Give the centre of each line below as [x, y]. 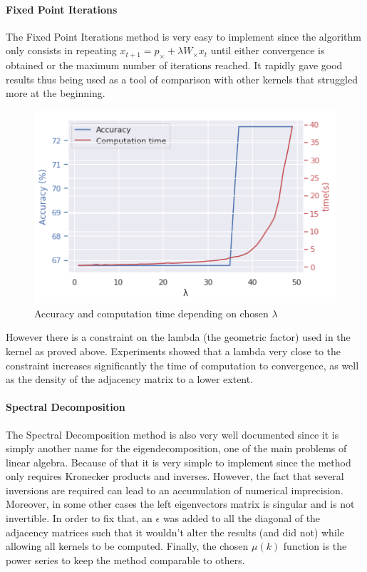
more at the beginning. [56, 93]
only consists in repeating [61, 50]
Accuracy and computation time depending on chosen [151, 313]
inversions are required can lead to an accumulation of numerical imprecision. [175, 490]
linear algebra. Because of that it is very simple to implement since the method [179, 462]
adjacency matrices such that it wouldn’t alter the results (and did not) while [175, 532]
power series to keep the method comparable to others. [125, 560]
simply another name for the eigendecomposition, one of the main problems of [176, 448]
